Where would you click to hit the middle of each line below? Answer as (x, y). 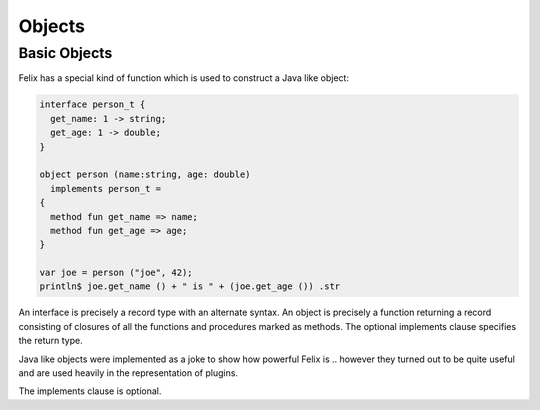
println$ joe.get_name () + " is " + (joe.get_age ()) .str (190, 286)
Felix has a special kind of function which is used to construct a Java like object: (184, 78)
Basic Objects (65, 53)
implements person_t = (106, 188)
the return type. (51, 341)
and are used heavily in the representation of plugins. (128, 373)
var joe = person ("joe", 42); (116, 273)
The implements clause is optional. (90, 391)
